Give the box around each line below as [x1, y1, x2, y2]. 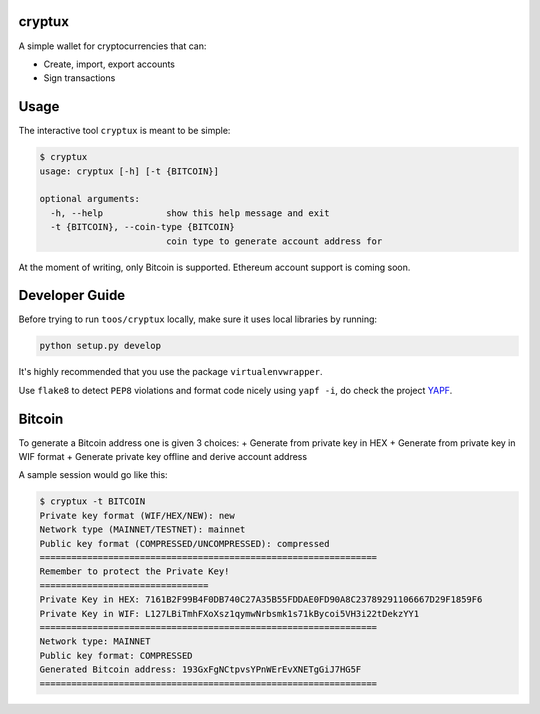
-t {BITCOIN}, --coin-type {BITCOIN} [50, 221, 235, 233]
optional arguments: [39, 193, 140, 205]
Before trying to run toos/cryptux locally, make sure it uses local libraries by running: [18, 313, 378, 325]
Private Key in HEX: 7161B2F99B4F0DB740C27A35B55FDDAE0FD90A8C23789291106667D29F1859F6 [39, 594, 483, 605]
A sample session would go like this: [18, 469, 169, 481]
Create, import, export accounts [43, 58, 175, 70]
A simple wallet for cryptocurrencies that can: [18, 40, 207, 52]
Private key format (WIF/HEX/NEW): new [39, 510, 235, 521]
